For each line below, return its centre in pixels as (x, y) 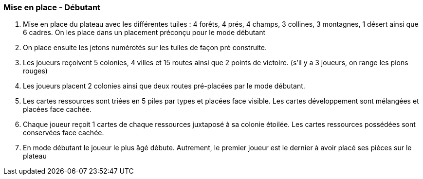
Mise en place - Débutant (52, 7)
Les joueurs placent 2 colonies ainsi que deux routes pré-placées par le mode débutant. (164, 86)
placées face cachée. (57, 109)
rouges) (35, 71)
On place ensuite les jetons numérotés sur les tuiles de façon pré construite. (145, 48)
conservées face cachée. (64, 133)
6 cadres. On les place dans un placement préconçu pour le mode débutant (144, 33)
